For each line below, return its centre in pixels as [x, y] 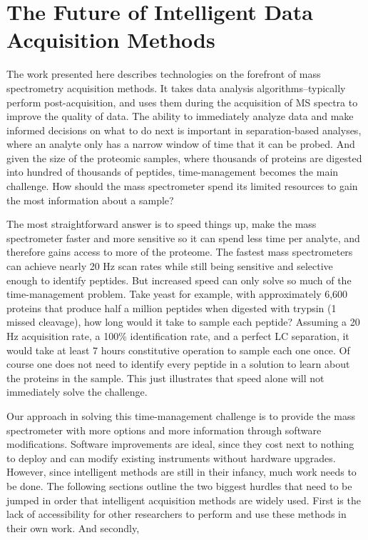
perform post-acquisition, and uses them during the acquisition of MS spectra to [182, 102]
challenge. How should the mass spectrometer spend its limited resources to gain [182, 186]
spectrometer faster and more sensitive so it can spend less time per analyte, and [183, 237]
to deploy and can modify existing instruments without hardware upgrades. [171, 457]
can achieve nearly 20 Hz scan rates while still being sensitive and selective [170, 266]
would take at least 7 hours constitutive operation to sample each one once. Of [178, 350]
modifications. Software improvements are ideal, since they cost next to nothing [180, 444]
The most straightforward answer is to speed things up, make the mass [162, 224]
